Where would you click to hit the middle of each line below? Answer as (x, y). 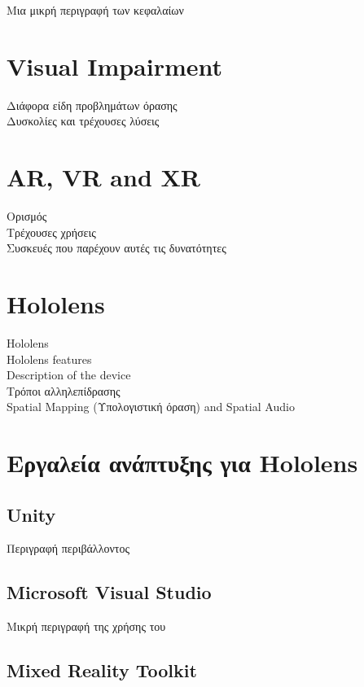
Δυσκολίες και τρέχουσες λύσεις (83, 121)
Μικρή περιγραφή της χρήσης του (86, 626)
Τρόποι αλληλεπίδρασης (64, 390)
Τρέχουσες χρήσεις (51, 232)
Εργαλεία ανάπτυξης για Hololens (182, 463)
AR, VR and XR (104, 177)
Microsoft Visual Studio (109, 592)
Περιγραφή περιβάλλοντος (68, 548)
